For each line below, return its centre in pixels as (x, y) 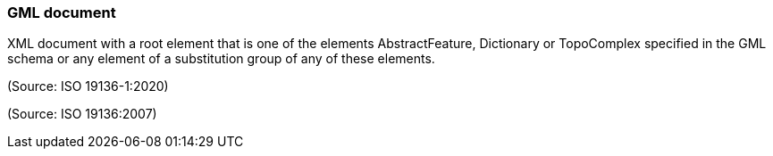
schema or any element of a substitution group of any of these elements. (221, 59)
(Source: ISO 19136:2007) (82, 114)
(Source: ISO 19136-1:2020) (88, 86)
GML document (62, 12)
